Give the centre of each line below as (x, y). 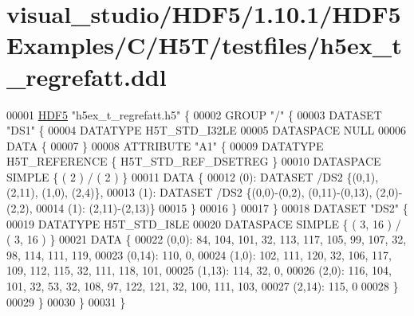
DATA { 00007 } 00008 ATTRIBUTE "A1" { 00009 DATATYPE (165, 145)
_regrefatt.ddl (87, 76)
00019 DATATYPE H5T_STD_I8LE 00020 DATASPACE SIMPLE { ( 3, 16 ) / (204, 223)
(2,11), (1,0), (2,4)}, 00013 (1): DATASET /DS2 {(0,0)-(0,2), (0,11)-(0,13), (189, 192)
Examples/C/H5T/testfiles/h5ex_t (204, 45)
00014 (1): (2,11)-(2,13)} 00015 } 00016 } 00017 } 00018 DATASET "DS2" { (222, 208)
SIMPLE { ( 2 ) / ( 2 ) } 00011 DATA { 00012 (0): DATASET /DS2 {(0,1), (193, 176)
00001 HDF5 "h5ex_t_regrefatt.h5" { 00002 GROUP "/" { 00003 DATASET (194, 114)
